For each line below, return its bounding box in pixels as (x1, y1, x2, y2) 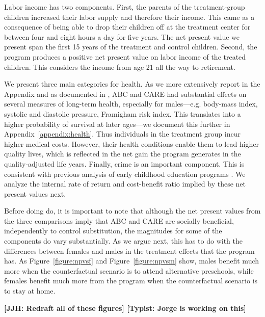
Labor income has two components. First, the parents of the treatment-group (4, 2, 245, 12)
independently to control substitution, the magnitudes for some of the (4, 225, 222, 236)
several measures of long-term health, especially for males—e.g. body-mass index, (4, 98, 258, 109)
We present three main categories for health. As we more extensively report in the (4, 78, 260, 89)
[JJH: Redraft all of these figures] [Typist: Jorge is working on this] (4, 302, 246, 313)
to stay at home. (4, 285, 56, 296)
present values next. (4, 188, 66, 199)
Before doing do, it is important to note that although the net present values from (4, 205, 261, 216)
